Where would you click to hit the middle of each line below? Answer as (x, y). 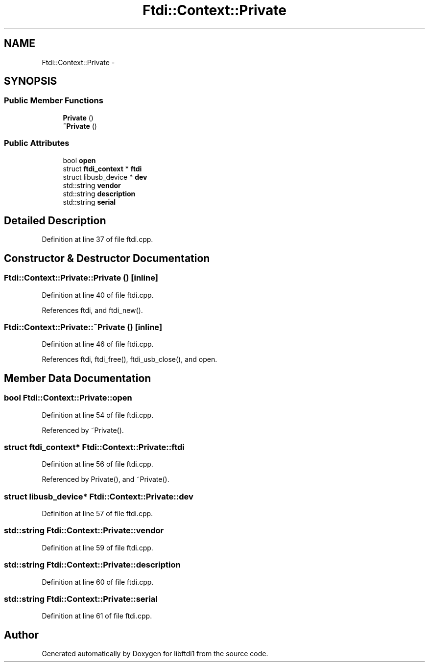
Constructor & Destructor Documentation (107, 258)
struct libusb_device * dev (105, 177)
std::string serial (89, 202)
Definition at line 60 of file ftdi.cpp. (98, 582)
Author (21, 635)
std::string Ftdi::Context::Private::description (92, 565)
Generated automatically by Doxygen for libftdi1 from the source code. (155, 654)
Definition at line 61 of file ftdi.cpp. (97, 616)
